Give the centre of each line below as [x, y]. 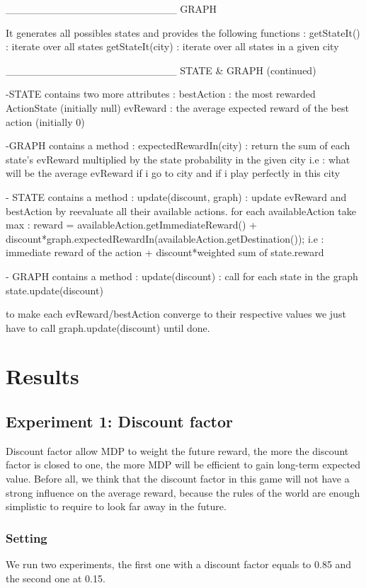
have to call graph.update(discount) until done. [108, 327]
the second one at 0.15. [56, 578]
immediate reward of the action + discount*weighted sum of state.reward [165, 252]
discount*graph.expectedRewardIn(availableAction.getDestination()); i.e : [165, 238]
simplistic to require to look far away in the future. [116, 506]
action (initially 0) [45, 121]
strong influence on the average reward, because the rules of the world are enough [183, 492]
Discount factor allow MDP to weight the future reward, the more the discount [177, 450]
